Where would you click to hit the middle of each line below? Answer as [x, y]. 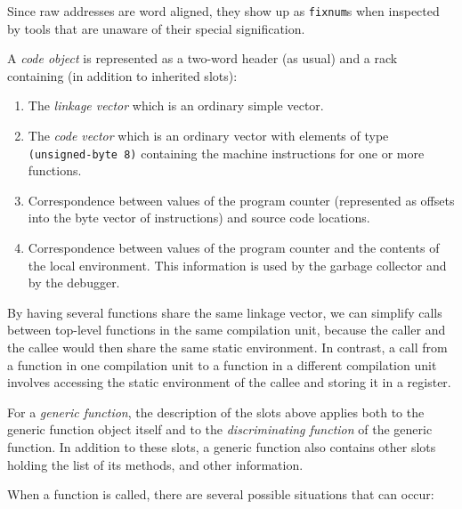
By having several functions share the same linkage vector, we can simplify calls [225, 312]
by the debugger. [74, 283]
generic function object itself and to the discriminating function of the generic [220, 429]
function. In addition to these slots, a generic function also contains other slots [222, 447]
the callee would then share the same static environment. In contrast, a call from [227, 347]
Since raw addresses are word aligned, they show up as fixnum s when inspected [223, 11]
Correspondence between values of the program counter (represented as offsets [241, 200]
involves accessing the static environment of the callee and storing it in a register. [229, 382]
